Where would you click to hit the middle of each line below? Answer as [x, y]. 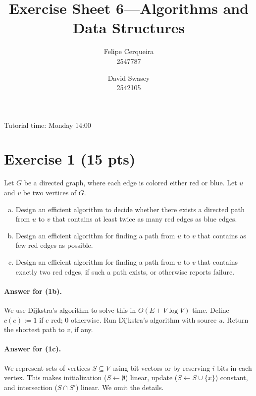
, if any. [81, 329]
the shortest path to [34, 329]
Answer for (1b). [33, 291]
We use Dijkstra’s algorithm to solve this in [70, 310]
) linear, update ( [151, 377]
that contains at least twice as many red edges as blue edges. [145, 219]
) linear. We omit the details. [120, 387]
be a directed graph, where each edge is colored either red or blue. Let [130, 183]
